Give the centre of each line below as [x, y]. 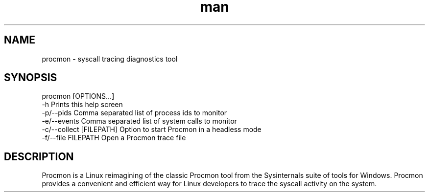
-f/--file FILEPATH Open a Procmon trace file [114, 138]
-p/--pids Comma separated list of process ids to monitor [134, 113]
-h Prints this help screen [82, 105]
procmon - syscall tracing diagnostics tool [110, 59]
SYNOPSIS [31, 78]
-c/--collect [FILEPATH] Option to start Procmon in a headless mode [152, 130]
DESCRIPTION [39, 156]
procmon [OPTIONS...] [78, 96]
